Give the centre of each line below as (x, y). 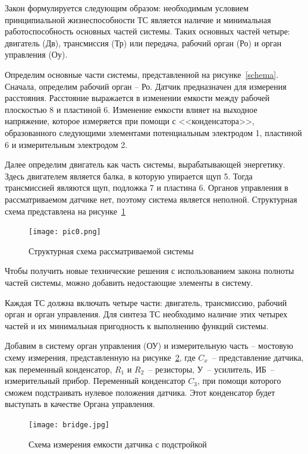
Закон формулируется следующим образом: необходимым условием (127, 8)
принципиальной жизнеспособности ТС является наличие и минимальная (138, 19)
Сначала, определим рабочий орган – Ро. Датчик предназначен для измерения (146, 86)
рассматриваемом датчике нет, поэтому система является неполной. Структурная (151, 199)
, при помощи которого (239, 381)
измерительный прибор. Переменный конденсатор (95, 381)
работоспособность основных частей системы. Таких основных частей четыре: (147, 31)
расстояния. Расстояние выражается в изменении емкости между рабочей (137, 98)
